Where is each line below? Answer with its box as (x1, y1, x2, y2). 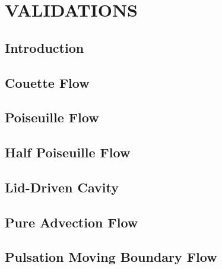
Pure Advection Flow (5, 213, 138, 231)
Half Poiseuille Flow (5, 143, 131, 162)
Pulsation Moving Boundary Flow (5, 248, 217, 266)
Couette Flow (5, 73, 90, 91)
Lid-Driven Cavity (5, 178, 119, 196)
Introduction (5, 38, 84, 56)
